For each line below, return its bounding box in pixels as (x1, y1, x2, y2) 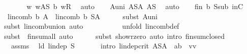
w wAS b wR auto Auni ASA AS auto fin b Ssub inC (26, 1, 243, 11)
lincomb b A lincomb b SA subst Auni (7, 11, 158, 21)
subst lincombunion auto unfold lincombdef (4, 21, 179, 31)
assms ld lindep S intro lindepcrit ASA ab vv (11, 40, 197, 51)
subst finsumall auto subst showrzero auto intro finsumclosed (4, 30, 225, 41)
